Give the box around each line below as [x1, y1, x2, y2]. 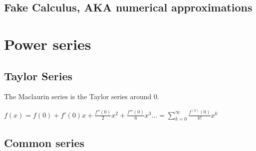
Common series [4, 135, 85, 150]
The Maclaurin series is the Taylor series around [4, 91, 152, 102]
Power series [4, 33, 91, 54]
